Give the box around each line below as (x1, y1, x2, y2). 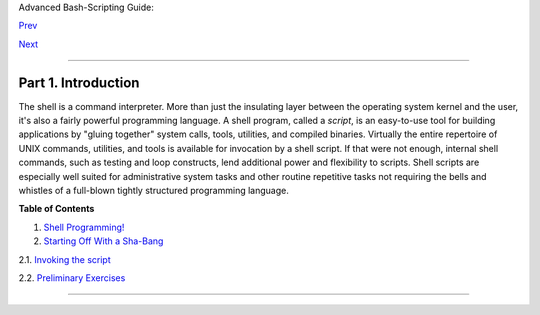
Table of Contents (18, 203, 95, 215)
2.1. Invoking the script (18, 253, 112, 265)
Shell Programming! (43, 221, 125, 233)
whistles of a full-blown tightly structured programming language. (18, 185, 289, 197)
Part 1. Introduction (18, 74, 140, 91)
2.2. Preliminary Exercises (18, 271, 126, 284)
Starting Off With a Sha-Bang (43, 235, 164, 247)
